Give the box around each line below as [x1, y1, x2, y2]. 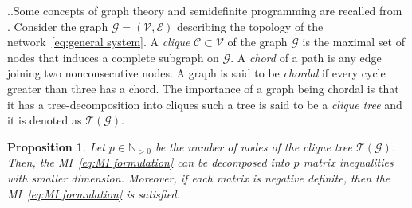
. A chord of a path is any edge [230, 49, 382, 65]
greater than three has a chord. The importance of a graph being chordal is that [7, 80, 399, 96]
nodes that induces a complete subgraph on [7, 49, 219, 65]
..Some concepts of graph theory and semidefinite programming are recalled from [7, 2, 402, 18]
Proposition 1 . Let [7, 138, 105, 155]
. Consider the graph [7, 18, 108, 34]
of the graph [227, 33, 288, 50]
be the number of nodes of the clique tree [155, 138, 352, 155]
